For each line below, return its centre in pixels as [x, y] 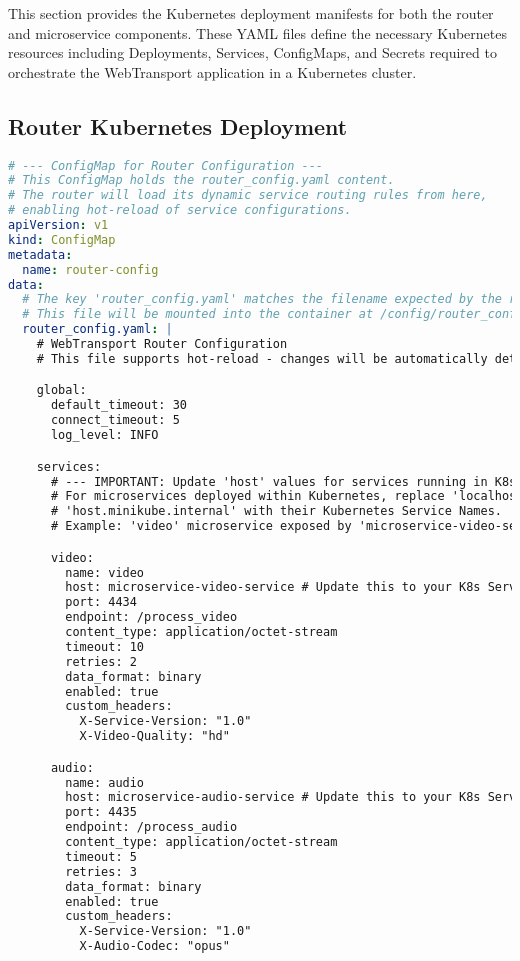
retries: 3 [101, 871]
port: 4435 [101, 812]
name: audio [105, 782]
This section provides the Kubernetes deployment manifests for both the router [251, 13]
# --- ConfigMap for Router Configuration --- [165, 165]
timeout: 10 [105, 646]
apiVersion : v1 [58, 225]
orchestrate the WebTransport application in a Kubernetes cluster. [212, 71]
